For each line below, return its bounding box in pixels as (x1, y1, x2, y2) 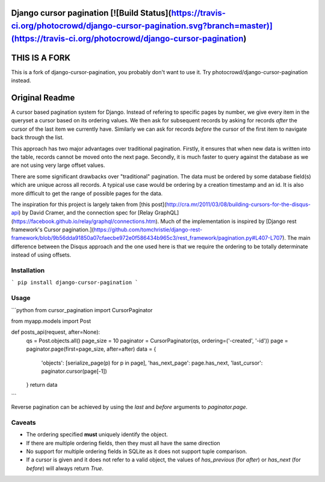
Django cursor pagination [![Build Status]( (11, 8, 172, 18)
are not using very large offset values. (11, 161, 105, 169)
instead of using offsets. (11, 251, 72, 258)
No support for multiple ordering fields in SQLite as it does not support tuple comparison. (26, 448, 247, 455)
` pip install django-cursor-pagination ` (11, 279, 138, 286)
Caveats (11, 418, 36, 427)
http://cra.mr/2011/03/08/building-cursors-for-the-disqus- (166, 201, 311, 208)
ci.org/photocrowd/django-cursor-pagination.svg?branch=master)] (11, 21, 273, 31)
